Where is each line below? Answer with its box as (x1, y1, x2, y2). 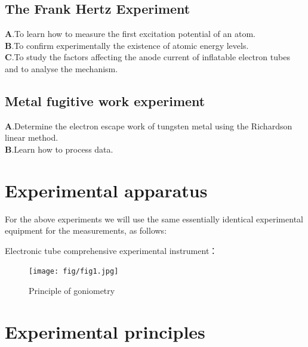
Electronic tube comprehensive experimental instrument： (5, 244, 218, 256)
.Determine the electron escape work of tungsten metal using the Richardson (12, 119, 292, 132)
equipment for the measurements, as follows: (5, 224, 167, 237)
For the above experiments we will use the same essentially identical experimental (5, 212, 303, 225)
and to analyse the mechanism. (5, 62, 118, 75)
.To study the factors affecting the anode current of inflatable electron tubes (11, 51, 290, 63)
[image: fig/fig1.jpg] (29, 267, 119, 276)
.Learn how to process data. (11, 142, 113, 155)
